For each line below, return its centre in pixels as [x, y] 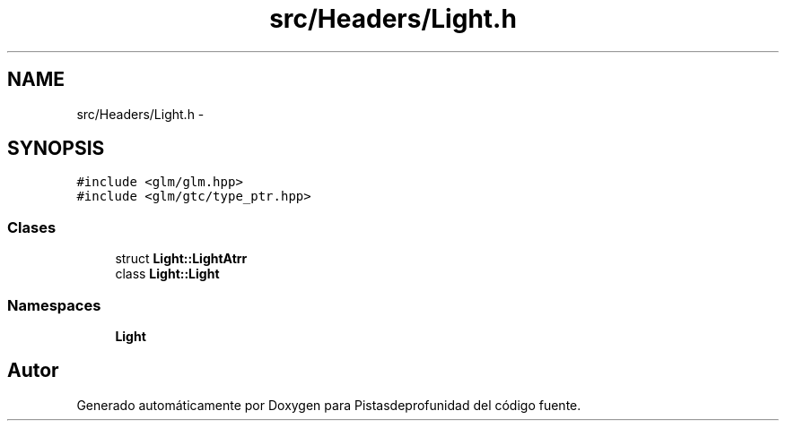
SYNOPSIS [56, 149]
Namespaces [54, 305]
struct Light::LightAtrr [181, 259]
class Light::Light [167, 274]
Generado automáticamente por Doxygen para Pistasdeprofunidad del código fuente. [329, 405]
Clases [32, 227]
